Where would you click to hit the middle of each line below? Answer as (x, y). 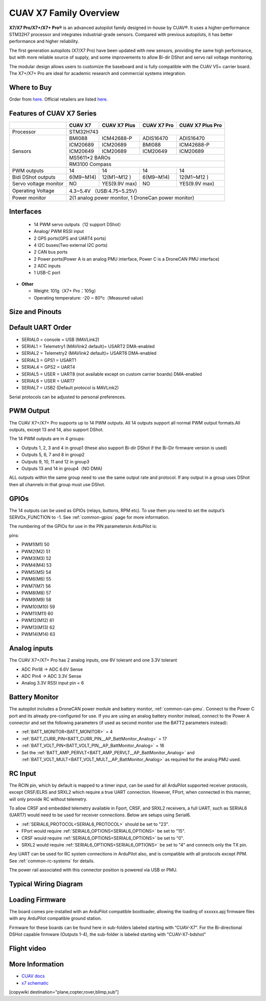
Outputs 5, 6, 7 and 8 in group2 (53, 455)
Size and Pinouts (35, 312)
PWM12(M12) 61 (38, 620)
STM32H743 (84, 132)
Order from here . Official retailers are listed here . (58, 99)
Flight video (28, 948)
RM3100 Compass (90, 164)
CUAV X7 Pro (158, 125)
